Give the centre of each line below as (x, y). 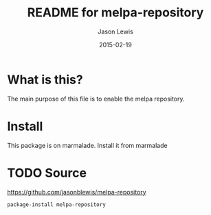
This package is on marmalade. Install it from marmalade (87, 145)
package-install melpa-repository (57, 204)
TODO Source (47, 173)
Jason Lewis (115, 31)
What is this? (45, 79)
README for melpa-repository (115, 13)
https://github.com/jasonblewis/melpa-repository (77, 192)
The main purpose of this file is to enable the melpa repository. (96, 99)
